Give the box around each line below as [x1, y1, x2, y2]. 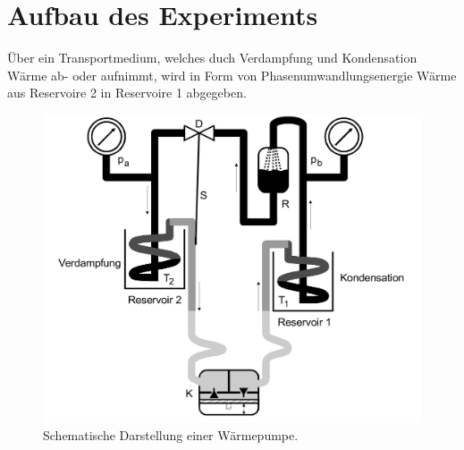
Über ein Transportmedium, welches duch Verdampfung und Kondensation [7, 48, 418, 67]
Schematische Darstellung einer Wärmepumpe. [43, 426, 299, 445]
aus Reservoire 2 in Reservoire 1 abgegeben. [7, 83, 247, 102]
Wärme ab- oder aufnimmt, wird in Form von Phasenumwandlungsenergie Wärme [7, 65, 457, 84]
